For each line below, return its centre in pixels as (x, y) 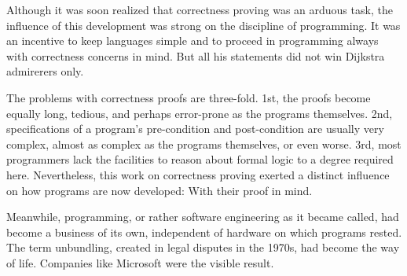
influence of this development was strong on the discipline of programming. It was (203, 25)
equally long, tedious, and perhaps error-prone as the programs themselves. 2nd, (200, 113)
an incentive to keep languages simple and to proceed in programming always (192, 40)
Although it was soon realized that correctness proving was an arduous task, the (200, 9)
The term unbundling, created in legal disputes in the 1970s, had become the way (203, 247)
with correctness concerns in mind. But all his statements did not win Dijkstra (196, 55)
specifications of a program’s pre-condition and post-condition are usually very (195, 129)
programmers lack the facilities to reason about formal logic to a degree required (200, 159)
